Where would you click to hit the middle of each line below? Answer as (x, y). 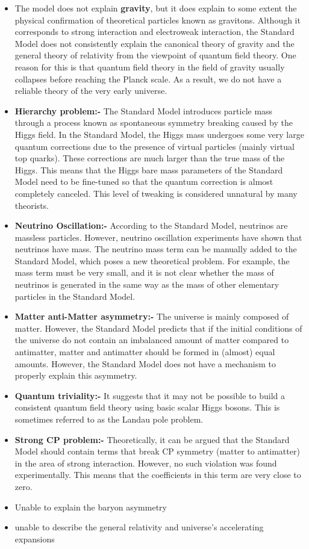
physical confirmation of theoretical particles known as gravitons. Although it (158, 20)
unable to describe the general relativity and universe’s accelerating (139, 527)
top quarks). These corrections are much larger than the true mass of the (150, 158)
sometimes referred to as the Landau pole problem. (109, 419)
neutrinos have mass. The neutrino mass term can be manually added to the (156, 249)
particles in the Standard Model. (75, 296)
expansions (35, 538)
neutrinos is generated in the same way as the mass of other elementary (147, 284)
